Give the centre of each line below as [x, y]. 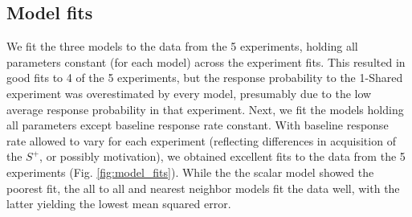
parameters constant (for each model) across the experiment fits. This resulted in [206, 61]
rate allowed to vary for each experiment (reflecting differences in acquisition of [201, 140]
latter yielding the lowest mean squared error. [119, 204]
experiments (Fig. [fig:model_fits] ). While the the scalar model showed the [190, 172]
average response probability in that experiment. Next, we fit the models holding [205, 109]
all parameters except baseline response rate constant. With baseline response [198, 125]
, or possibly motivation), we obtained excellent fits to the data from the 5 [222, 156]
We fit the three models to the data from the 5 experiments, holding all [182, 46]
